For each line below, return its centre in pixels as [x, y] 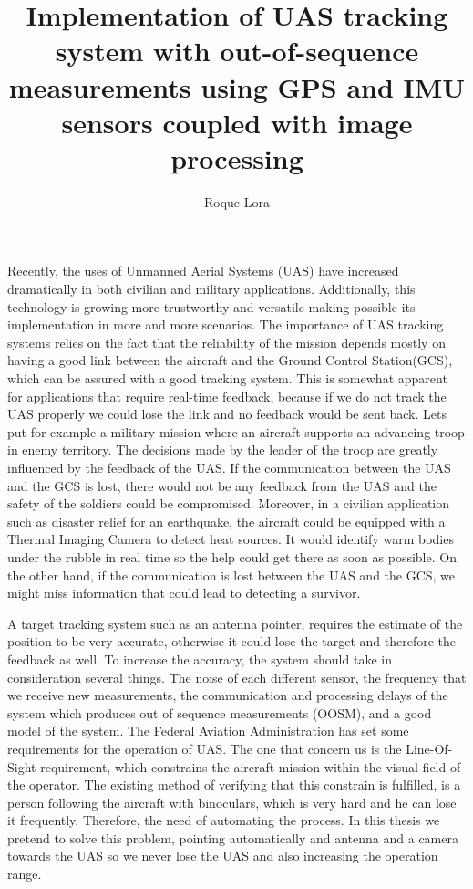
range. [25, 874]
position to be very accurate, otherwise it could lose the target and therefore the [232, 641]
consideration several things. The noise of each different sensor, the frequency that [237, 677]
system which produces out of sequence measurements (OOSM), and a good [220, 712]
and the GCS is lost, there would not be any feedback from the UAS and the [222, 485]
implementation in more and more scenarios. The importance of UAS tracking [226, 324]
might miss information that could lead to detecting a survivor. [184, 593]
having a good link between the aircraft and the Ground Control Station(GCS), [230, 360]
